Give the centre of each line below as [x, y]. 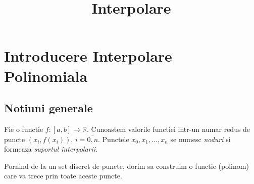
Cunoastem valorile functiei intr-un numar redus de [171, 129]
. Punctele [114, 139]
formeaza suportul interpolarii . [51, 149]
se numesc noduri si [200, 139]
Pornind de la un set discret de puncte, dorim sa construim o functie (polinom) [126, 166]
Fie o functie [24, 129]
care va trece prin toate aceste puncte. [63, 176]
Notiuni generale [48, 108]
